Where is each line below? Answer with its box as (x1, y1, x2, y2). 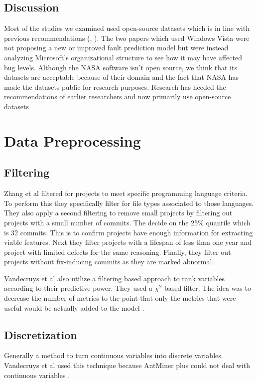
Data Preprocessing (4, 130, 141, 151)
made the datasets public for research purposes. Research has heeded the (4, 81, 226, 92)
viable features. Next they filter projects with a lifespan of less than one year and (4, 237, 252, 247)
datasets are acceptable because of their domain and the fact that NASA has (4, 72, 239, 82)
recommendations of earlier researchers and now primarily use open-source (4, 91, 231, 102)
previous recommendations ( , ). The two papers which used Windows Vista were (4, 32, 250, 43)
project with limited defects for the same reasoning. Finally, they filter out (4, 246, 231, 257)
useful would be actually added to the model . (4, 302, 144, 313)
